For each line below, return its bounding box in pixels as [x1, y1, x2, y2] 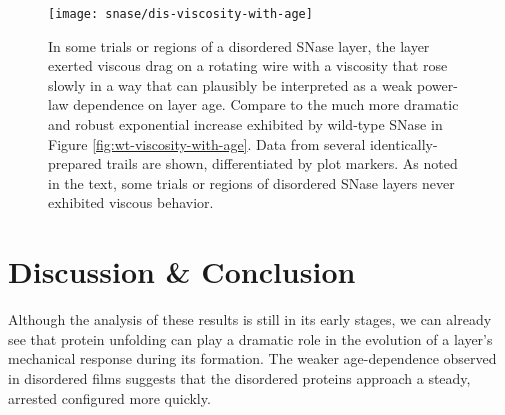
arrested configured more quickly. [8, 387, 211, 408]
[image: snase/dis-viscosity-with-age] [48, 7, 313, 21]
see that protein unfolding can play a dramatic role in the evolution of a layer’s [8, 328, 493, 349]
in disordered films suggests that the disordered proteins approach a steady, [8, 367, 471, 388]
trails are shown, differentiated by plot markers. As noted [106, 153, 458, 174]
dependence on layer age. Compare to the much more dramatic [73, 94, 459, 115]
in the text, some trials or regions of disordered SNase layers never [48, 172, 455, 193]
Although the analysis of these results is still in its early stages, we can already [8, 309, 492, 330]
